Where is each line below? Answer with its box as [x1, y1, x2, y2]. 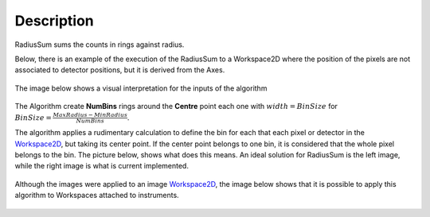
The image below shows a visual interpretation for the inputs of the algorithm [14, 83, 268, 93]
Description [14, 12, 95, 29]
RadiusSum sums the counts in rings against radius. [14, 40, 185, 49]
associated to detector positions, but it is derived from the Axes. [14, 65, 225, 75]
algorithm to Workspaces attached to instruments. [14, 191, 179, 200]
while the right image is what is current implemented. [14, 161, 189, 171]
